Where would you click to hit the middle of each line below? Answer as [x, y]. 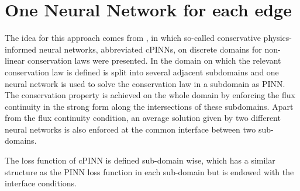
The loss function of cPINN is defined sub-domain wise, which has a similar [140, 160]
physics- [277, 38]
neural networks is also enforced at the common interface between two [130, 129]
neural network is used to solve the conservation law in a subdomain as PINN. [145, 83]
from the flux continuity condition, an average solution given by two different [143, 118]
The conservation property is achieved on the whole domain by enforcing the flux [150, 95]
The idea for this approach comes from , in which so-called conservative [133, 38]
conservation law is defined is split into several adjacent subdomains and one [142, 72]
